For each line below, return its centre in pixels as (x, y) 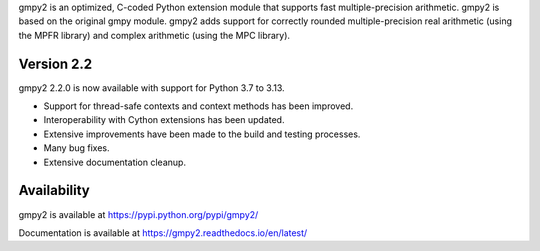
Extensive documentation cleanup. (115, 162)
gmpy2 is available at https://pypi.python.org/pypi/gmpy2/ (138, 214)
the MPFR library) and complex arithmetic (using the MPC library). (154, 35)
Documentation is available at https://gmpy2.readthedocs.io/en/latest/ (163, 232)
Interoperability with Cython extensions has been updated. (164, 120)
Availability (54, 190)
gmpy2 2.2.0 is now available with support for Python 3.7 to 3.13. (151, 87)
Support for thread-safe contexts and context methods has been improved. (198, 106)
